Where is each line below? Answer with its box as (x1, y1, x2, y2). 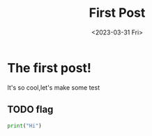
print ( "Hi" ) (7, 122, 42, 129)
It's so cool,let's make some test (7, 83, 100, 92)
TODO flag (7, 104, 54, 116)
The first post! (7, 60, 92, 76)
